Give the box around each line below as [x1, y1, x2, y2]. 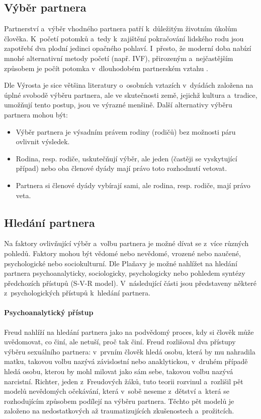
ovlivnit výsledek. [16, 136, 70, 147]
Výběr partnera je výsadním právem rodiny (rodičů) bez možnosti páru [16, 126, 236, 137]
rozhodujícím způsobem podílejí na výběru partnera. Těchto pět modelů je [4, 395, 234, 406]
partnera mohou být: [4, 109, 68, 119]
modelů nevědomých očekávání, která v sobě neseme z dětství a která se [4, 386, 229, 396]
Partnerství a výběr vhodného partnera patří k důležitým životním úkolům [4, 23, 237, 34]
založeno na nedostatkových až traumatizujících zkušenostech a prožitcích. [4, 405, 234, 416]
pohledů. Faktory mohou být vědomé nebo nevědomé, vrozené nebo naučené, [4, 248, 241, 258]
